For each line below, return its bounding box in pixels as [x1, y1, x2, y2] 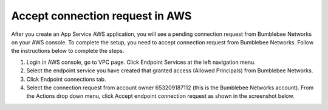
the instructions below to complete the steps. [11, 47, 125, 55]
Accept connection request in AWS [11, 9, 192, 22]
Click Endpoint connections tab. [26, 75, 106, 83]
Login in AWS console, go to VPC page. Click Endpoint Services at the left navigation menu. [26, 58, 256, 66]
